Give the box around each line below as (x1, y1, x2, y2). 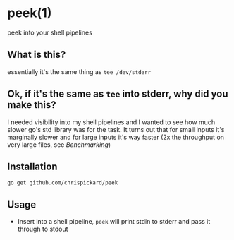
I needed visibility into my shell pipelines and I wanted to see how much (7, 118, 216, 126)
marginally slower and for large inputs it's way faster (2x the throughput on (7, 133, 224, 141)
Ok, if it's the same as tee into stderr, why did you (7, 88, 228, 100)
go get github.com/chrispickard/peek (7, 179, 118, 186)
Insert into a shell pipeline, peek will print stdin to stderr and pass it (17, 217, 211, 226)
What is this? (7, 49, 66, 61)
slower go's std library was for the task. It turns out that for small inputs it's (7, 125, 225, 133)
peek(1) (7, 5, 52, 21)
